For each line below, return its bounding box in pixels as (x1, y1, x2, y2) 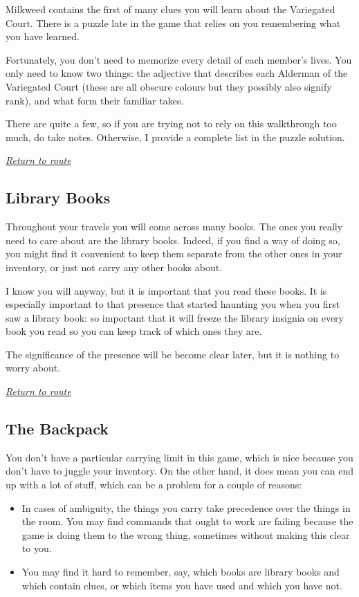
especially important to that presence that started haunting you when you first (6, 297, 340, 311)
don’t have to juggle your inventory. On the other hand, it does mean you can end (6, 463, 354, 478)
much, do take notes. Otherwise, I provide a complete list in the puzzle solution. (6, 129, 345, 144)
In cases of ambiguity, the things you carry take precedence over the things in (21, 500, 351, 515)
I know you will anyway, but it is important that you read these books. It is (6, 283, 327, 297)
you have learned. (6, 29, 80, 44)
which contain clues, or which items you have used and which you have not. (21, 578, 342, 592)
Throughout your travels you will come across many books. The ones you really (6, 219, 343, 234)
